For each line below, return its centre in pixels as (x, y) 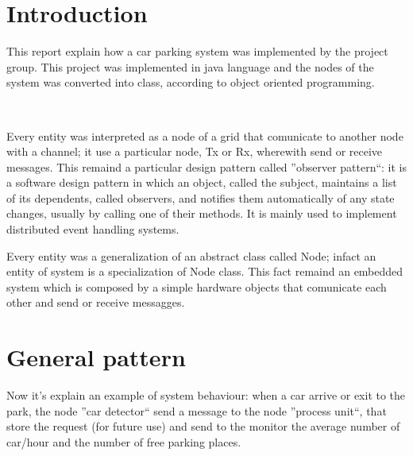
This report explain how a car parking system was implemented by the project (197, 51)
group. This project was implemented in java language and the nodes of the (190, 66)
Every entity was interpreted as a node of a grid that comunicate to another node (205, 135)
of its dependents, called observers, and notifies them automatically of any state (201, 197)
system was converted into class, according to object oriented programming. (191, 82)
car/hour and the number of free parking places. (124, 441)
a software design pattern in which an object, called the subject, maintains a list (202, 182)
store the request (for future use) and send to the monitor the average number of (203, 426)
